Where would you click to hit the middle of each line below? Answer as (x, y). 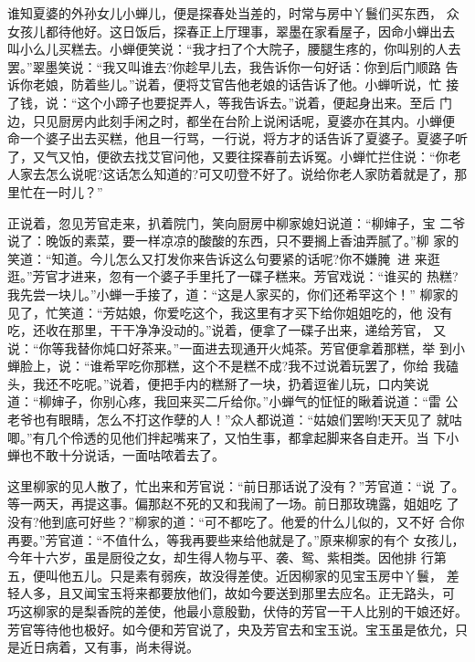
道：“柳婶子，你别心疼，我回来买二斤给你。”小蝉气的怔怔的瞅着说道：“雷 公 (233, 401)
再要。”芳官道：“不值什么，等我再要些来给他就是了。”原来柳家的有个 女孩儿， (236, 539)
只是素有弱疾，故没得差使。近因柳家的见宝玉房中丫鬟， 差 (284, 575)
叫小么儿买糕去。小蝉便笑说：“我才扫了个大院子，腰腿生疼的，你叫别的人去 (234, 49)
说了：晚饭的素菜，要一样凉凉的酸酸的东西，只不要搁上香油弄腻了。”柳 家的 (233, 241)
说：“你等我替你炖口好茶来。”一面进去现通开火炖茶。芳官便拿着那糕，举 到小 (236, 347)
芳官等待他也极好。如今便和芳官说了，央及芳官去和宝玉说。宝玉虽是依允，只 (237, 629)
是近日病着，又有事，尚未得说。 (103, 647)
